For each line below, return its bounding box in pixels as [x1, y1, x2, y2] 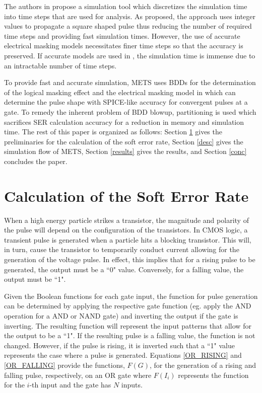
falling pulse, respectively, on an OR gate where [4, 369, 152, 380]
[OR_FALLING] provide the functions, [4, 359, 125, 370]
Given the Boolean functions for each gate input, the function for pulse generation [4, 290, 258, 301]
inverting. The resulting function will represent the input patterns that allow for [4, 320, 251, 331]
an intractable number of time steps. [4, 60, 117, 70]
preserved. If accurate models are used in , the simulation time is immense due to [4, 50, 255, 60]
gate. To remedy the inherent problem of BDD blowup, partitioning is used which [4, 106, 256, 117]
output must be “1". [4, 274, 66, 284]
